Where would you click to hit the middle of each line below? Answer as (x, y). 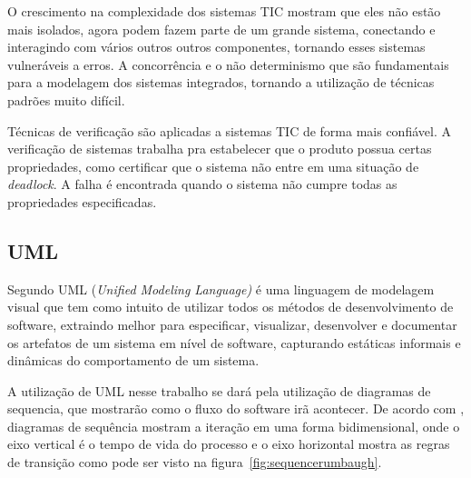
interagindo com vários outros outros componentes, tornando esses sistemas (216, 47)
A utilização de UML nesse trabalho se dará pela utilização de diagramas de (219, 390)
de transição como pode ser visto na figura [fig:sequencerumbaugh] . (195, 462)
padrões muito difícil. (66, 100)
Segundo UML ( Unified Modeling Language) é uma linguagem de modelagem (221, 289)
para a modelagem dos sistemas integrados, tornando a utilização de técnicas (221, 82)
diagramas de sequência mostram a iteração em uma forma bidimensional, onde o (234, 426)
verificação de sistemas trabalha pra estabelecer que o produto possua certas (220, 149)
